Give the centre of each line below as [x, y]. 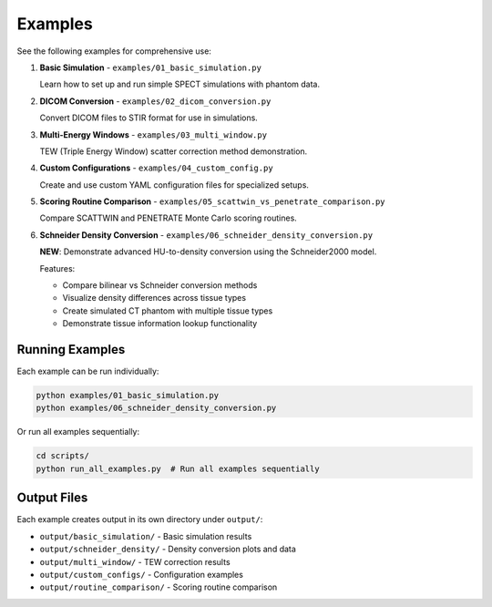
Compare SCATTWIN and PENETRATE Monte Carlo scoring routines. [169, 218]
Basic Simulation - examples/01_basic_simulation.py [150, 67]
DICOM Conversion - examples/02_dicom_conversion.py [155, 101]
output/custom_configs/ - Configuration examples [141, 574]
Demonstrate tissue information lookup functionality [160, 324]
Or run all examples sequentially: [78, 432]
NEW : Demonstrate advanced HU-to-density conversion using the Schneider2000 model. [208, 252]
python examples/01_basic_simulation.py [127, 396]
